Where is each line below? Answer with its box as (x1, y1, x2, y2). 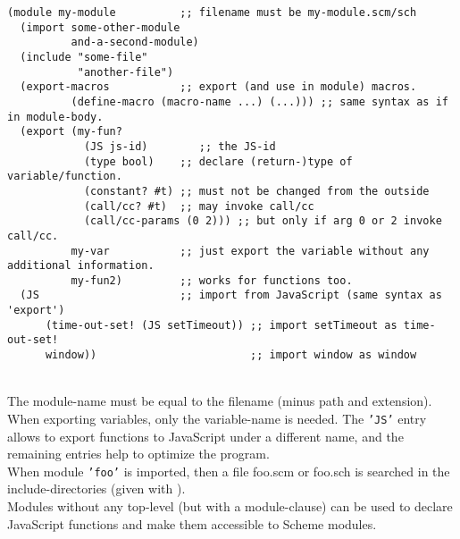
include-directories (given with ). (7, 479, 186, 498)
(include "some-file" (20, 50, 148, 63)
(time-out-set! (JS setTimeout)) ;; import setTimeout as (45, 318, 397, 332)
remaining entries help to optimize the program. (7, 444, 270, 463)
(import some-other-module (20, 21, 180, 34)
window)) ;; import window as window (45, 349, 417, 362)
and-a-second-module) (71, 36, 199, 49)
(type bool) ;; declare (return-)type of (83, 155, 353, 168)
